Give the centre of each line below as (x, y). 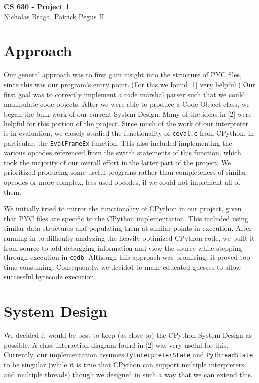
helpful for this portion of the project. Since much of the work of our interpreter (126, 123)
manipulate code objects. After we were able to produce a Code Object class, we (127, 104)
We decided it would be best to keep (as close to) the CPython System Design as (128, 335)
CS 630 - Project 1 (37, 6)
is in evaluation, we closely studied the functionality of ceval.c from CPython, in (129, 133)
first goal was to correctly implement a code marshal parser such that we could (125, 94)
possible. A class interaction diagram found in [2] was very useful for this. (116, 344)
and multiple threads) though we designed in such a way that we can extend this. (128, 374)
